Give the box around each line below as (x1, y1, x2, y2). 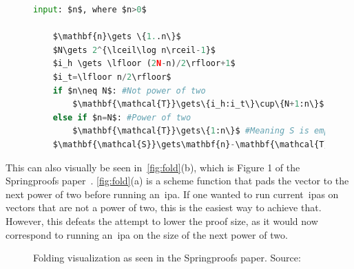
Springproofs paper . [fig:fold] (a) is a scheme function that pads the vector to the (6, 173, 349, 188)
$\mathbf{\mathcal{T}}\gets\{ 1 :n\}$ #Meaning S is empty (72, 126, 339, 136)
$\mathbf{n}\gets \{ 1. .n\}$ (52, 32, 181, 42)
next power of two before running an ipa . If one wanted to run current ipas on (6, 186, 339, 201)
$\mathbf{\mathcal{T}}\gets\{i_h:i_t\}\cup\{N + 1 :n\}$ (72, 99, 324, 109)
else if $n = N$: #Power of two (52, 112, 191, 122)
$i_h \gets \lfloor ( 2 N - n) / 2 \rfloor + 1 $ (52, 58, 236, 69)
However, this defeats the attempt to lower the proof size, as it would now (6, 213, 318, 228)
